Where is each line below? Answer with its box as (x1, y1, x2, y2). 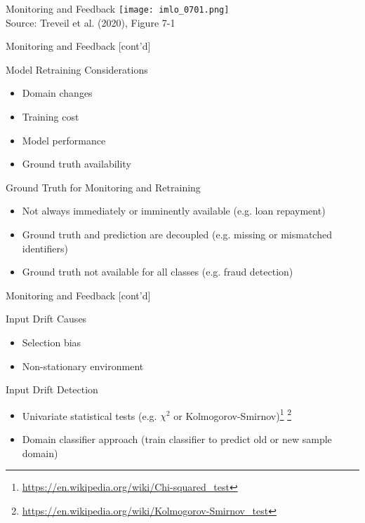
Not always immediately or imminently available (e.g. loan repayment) (22, 203, 326, 218)
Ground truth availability (22, 156, 131, 171)
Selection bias (22, 334, 81, 349)
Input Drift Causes (6, 311, 87, 326)
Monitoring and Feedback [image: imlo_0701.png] (6, 1, 230, 15)
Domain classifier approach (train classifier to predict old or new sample (22, 432, 332, 446)
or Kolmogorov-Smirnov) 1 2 (173, 406, 292, 423)
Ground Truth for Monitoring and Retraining (6, 179, 201, 194)
